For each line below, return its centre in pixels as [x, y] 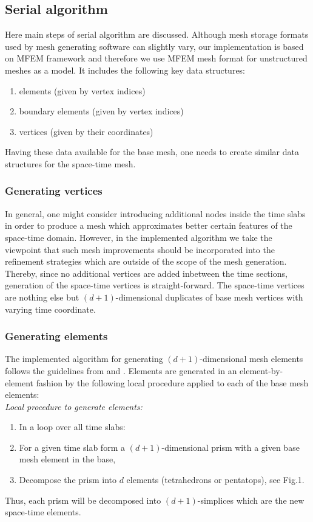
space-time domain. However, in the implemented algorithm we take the [139, 237]
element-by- [261, 370]
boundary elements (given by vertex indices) [101, 111]
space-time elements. [43, 512]
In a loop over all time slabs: [72, 427]
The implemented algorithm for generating [84, 359]
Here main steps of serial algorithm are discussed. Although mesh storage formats [157, 34]
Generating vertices [54, 191]
